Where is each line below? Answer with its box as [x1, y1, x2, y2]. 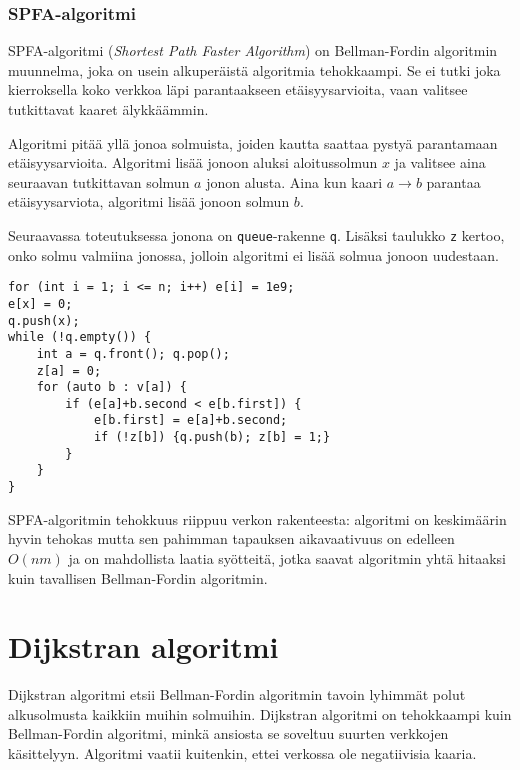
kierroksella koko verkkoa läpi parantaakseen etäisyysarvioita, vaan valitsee [8, 79, 468, 100]
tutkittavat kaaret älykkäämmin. [8, 99, 209, 119]
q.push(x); [8, 313, 80, 328]
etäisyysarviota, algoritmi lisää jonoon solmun [8, 191, 290, 212]
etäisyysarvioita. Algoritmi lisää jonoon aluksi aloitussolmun [8, 152, 378, 173]
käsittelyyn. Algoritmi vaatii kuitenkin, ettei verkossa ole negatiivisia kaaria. [8, 743, 477, 764]
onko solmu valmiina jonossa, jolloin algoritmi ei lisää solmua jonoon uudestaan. [8, 244, 499, 265]
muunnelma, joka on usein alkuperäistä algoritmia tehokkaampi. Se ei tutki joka [8, 59, 501, 80]
